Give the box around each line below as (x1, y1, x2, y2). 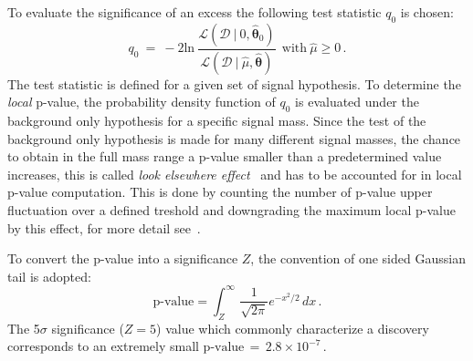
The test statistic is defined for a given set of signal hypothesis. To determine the (7, 74, 461, 93)
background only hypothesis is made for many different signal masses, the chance (7, 129, 461, 148)
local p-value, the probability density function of (7, 92, 276, 111)
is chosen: (400, 3, 454, 21)
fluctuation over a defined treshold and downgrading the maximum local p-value (7, 201, 457, 220)
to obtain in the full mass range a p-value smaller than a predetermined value (7, 147, 442, 166)
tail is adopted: (7, 266, 91, 285)
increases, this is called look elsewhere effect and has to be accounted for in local (7, 164, 462, 183)
